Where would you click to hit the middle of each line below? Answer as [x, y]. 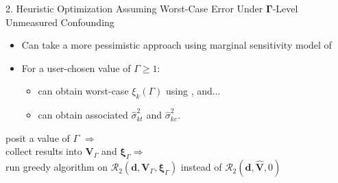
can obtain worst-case [83, 91]
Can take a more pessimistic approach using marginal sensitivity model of [177, 45]
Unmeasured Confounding [60, 22]
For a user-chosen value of [76, 68]
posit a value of [38, 137]
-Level [285, 8]
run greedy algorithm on [57, 167]
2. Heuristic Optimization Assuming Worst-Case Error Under [134, 8]
